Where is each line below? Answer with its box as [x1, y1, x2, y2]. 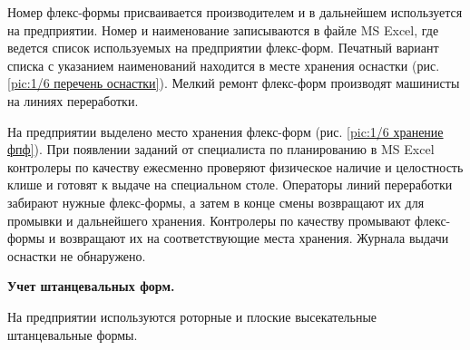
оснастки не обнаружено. [7, 246, 146, 265]
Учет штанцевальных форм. [7, 277, 175, 296]
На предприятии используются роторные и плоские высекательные [7, 306, 377, 326]
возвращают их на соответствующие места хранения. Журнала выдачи [59, 228, 449, 248]
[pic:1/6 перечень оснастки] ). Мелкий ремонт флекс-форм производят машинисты [7, 73, 460, 92]
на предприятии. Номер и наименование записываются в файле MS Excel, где [7, 20, 439, 39]
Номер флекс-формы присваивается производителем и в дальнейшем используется [7, 3, 463, 21]
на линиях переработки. [7, 91, 139, 110]
